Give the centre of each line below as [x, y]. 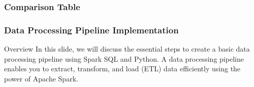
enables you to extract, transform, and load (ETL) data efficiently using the [122, 69]
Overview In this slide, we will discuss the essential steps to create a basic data [127, 49]
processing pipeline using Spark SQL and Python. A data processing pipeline [124, 58]
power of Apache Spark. [41, 78]
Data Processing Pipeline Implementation [91, 30]
